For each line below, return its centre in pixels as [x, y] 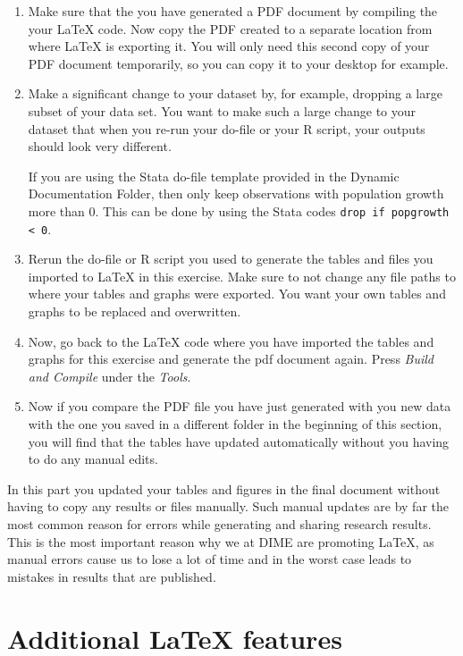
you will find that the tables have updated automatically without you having [239, 441]
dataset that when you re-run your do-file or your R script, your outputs [227, 128]
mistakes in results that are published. [112, 576]
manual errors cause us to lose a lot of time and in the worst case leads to [210, 559]
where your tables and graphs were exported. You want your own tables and [237, 294]
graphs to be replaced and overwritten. [135, 311]
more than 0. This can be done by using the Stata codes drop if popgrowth [239, 210]
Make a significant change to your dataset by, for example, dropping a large [235, 93]
